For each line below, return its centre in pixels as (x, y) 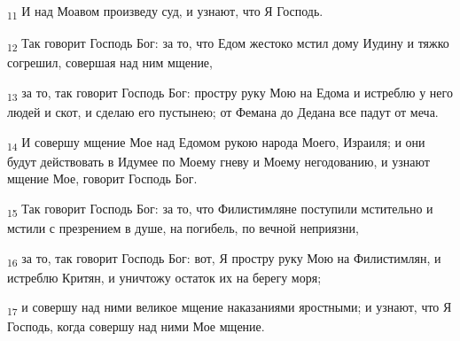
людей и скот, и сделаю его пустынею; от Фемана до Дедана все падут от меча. (223, 111)
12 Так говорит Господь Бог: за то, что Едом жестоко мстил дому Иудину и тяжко (228, 44)
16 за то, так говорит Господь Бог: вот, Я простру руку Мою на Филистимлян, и (224, 259)
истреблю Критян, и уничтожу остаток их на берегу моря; (164, 277)
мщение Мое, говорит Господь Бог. (102, 178)
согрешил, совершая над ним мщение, (110, 62)
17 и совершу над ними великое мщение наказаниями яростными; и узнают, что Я (230, 308)
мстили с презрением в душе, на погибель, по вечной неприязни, (183, 228)
